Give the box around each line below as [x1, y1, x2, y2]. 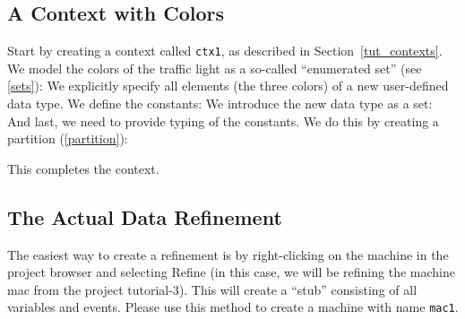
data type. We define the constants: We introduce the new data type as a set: [7, 94, 433, 113]
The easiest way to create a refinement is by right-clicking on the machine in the [7, 245, 449, 263]
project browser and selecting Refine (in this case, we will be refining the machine [7, 263, 455, 281]
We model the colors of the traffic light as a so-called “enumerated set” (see [7, 58, 422, 77]
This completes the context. [7, 159, 159, 177]
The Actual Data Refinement [7, 203, 282, 230]
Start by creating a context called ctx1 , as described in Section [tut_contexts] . [7, 41, 443, 60]
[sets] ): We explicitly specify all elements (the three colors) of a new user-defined [7, 76, 449, 95]
